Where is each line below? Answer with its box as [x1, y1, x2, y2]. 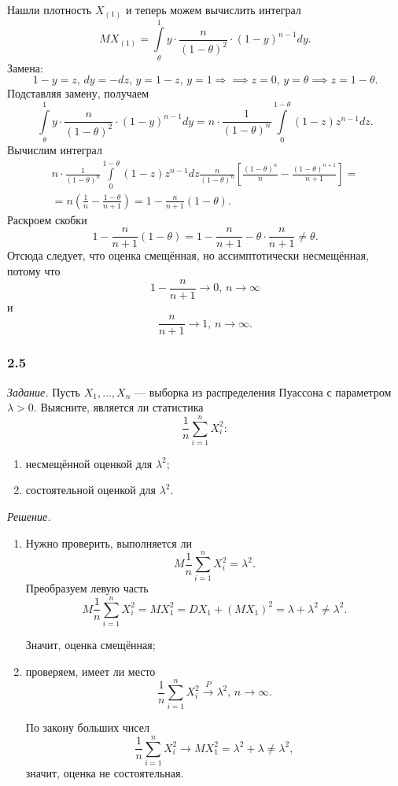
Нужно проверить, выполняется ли [25, 534, 192, 551]
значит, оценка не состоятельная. [25, 765, 184, 781]
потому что [7, 262, 61, 279]
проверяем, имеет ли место [25, 662, 156, 679]
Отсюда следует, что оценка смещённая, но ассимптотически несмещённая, [7, 247, 369, 264]
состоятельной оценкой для [25, 482, 157, 498]
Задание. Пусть [7, 383, 80, 400]
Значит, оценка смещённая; [25, 637, 156, 653]
